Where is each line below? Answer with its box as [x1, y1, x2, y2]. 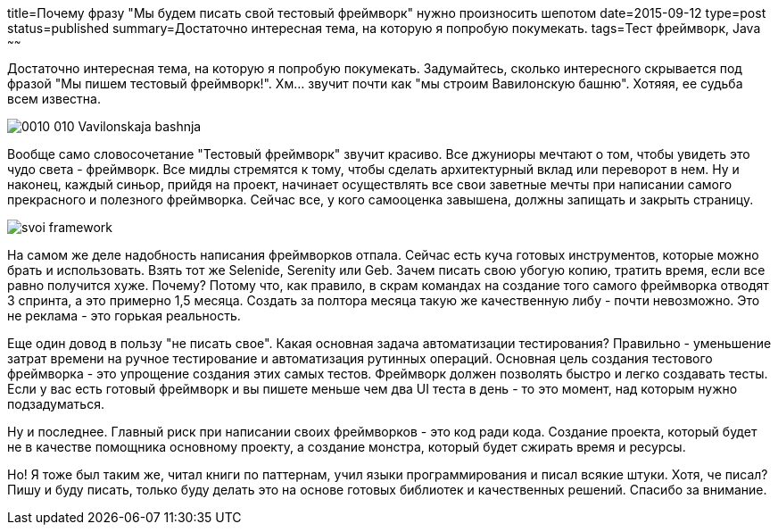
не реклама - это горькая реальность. [7, 308, 241, 323]
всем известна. [7, 91, 101, 106]
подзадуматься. [7, 396, 104, 411]
